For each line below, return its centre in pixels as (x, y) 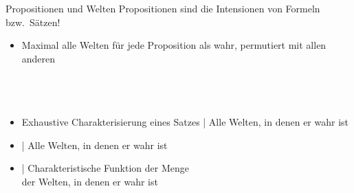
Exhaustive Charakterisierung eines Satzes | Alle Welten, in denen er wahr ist (185, 122)
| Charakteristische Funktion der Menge (105, 168)
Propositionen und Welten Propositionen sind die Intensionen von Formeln (163, 8)
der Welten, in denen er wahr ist (90, 181)
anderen (38, 58)
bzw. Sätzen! (33, 22)
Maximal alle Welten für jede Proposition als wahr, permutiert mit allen (174, 45)
